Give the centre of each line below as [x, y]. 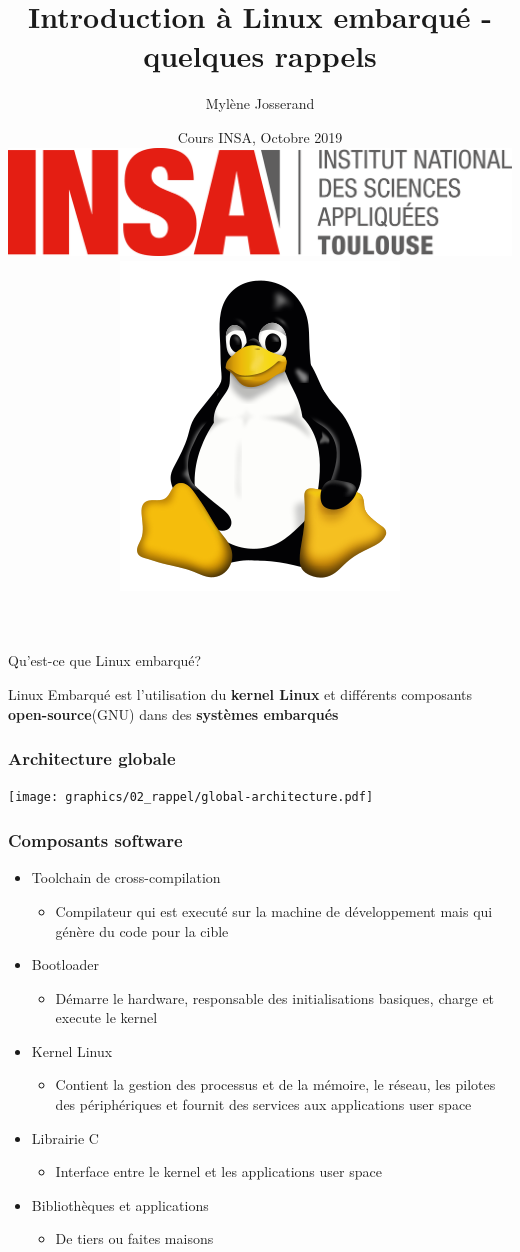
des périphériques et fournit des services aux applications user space [263, 1104]
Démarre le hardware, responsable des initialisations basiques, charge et [275, 997]
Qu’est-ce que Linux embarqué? [105, 660]
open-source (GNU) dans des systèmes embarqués [173, 713]
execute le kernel [106, 1017]
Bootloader [65, 964]
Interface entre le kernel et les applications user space [218, 1171]
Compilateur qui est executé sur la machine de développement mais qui [274, 910]
